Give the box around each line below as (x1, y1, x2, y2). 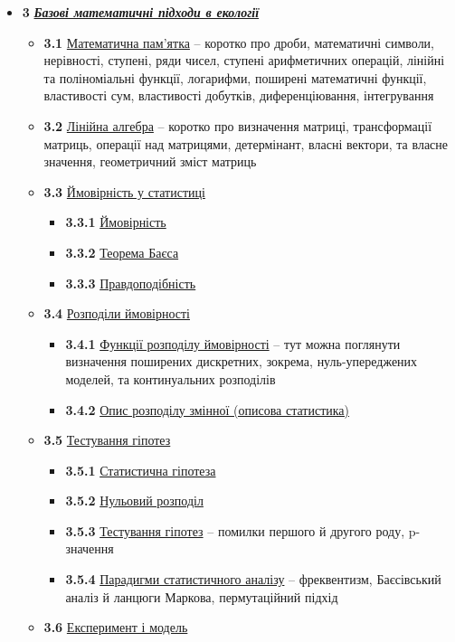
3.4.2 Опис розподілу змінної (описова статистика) (65, 400, 350, 419)
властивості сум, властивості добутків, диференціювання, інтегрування (43, 86, 434, 105)
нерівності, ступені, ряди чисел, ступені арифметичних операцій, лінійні (43, 51, 445, 70)
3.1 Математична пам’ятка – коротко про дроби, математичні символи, (43, 33, 435, 52)
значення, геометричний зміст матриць (43, 152, 257, 171)
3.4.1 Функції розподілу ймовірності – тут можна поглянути (65, 334, 401, 353)
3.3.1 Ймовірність (65, 212, 166, 231)
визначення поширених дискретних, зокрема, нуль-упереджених (65, 352, 418, 371)
